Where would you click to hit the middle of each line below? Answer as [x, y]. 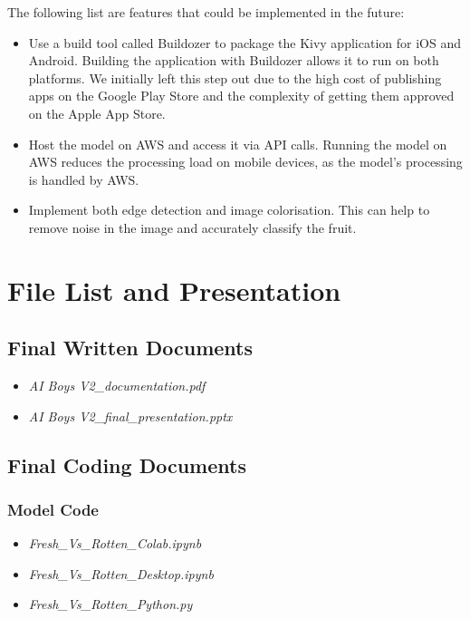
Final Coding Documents [127, 464]
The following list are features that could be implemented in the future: [206, 12]
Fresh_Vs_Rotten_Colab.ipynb [115, 543]
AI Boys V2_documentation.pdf [117, 386]
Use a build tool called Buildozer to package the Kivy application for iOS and [245, 42]
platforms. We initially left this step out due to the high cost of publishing [235, 77]
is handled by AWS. [84, 179]
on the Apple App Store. [97, 113]
